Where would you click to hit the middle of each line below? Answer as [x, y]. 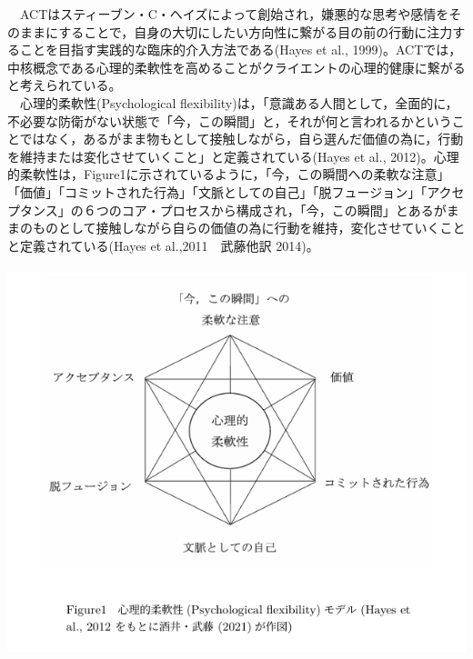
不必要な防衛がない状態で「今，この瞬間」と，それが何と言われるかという [230, 120]
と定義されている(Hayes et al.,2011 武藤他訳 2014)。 [163, 245]
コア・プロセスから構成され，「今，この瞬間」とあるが [284, 210]
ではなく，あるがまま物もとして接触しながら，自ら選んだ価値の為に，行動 [242, 139]
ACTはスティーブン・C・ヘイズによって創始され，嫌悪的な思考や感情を [234, 14]
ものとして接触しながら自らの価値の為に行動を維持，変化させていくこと [249, 228]
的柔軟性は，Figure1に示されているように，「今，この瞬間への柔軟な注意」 [229, 174]
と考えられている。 [65, 85]
